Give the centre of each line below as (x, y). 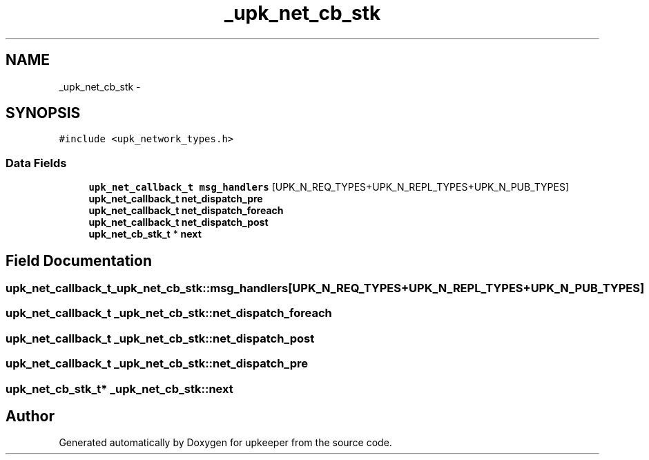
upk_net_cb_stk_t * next (145, 234)
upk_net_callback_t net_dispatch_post (178, 222)
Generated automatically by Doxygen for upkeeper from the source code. (225, 443)
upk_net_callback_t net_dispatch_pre (176, 199)
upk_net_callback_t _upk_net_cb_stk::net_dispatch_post (160, 338)
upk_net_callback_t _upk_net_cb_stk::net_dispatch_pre (157, 364)
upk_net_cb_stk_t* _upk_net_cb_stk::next (119, 389)
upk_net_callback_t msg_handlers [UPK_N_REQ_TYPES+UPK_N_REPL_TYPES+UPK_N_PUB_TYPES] (329, 187)
